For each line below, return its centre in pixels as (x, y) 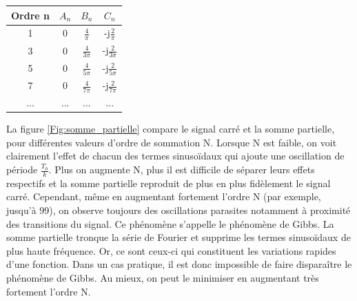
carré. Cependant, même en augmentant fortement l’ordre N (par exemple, (164, 196)
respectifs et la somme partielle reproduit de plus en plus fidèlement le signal (169, 183)
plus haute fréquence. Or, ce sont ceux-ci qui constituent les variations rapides (171, 250)
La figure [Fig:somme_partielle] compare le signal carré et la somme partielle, (171, 129)
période (22, 169)
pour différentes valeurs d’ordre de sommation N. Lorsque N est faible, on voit (172, 142)
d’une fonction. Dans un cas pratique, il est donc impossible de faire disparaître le (179, 264)
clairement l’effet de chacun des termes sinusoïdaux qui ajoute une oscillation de (175, 156)
